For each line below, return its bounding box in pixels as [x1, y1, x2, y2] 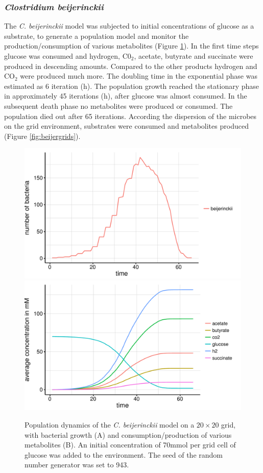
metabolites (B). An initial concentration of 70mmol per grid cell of [25, 439, 236, 450]
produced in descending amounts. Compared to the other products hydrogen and [4, 60, 257, 71]
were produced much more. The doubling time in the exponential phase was [20, 70, 257, 81]
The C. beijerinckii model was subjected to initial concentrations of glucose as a [4, 20, 254, 31]
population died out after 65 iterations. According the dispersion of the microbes [4, 110, 257, 121]
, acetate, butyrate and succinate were [134, 51, 253, 61]
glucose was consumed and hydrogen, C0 [4, 51, 131, 61]
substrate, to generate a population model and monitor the [4, 30, 189, 41]
